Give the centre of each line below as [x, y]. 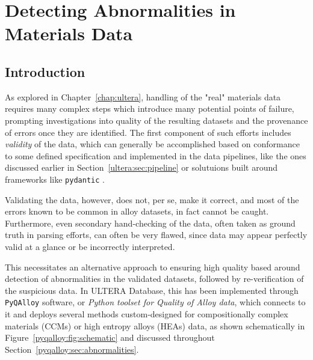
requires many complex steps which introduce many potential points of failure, [150, 108]
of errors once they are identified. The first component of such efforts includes [148, 132]
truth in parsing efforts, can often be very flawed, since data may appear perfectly [156, 235]
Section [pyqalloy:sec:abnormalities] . [72, 349]
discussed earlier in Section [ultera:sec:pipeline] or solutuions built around [141, 167]
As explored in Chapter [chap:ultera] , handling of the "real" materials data [143, 96]
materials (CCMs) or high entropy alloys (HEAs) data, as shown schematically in [155, 325]
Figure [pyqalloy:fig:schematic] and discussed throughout [110, 337]
